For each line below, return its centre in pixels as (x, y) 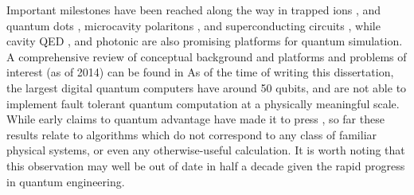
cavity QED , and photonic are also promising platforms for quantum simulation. (205, 41)
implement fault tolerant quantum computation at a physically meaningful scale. (203, 103)
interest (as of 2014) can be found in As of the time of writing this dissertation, (200, 72)
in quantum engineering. (66, 181)
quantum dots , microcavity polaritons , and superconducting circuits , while (193, 25)
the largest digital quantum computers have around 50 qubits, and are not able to (207, 87)
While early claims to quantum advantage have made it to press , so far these (195, 119)
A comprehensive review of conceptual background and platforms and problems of (207, 56)
